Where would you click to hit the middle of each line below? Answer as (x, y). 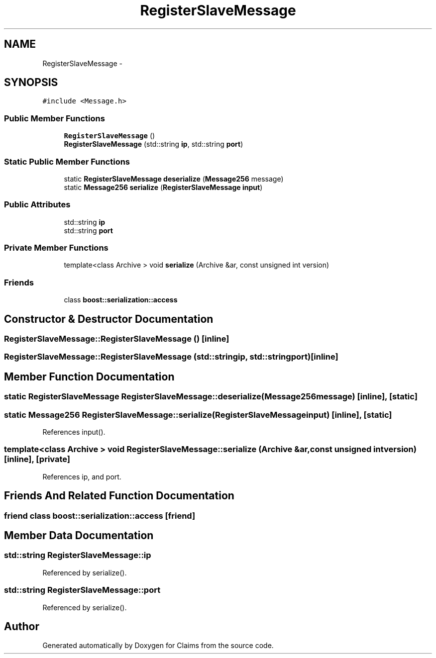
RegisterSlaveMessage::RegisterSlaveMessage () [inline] (117, 339)
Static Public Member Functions (67, 161)
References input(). (74, 432)
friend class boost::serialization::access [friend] (100, 516)
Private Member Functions (56, 248)
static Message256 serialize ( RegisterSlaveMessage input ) (163, 187)
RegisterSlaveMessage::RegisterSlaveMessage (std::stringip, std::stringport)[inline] (171, 357)
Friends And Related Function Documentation (119, 496)
